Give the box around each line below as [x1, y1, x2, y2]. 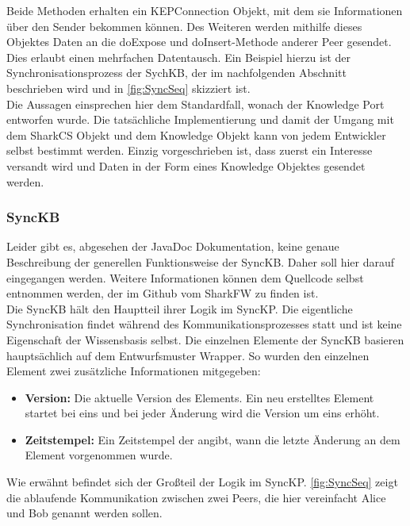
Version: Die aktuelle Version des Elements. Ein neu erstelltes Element [25, 389, 374, 405]
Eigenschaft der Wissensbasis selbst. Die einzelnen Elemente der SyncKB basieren [6, 331, 404, 347]
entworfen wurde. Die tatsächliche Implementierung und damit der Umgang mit [6, 111, 394, 128]
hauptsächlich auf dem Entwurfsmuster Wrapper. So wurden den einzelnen [6, 347, 370, 363]
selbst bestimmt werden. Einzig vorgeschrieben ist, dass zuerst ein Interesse [6, 142, 373, 159]
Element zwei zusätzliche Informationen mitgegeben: [6, 363, 261, 379]
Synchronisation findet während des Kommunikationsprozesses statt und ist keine [6, 316, 402, 332]
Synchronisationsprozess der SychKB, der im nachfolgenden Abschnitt [6, 64, 347, 81]
